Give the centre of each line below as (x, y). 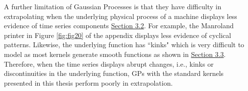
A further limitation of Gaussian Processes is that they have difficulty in (113, 6)
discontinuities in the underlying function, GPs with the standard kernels (114, 73)
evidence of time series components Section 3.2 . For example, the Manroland (119, 26)
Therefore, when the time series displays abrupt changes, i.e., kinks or (109, 64)
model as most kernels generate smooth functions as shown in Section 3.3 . (115, 54)
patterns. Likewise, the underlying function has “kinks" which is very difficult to (124, 45)
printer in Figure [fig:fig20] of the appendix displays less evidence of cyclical (118, 35)
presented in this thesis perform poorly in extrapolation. (88, 82)
